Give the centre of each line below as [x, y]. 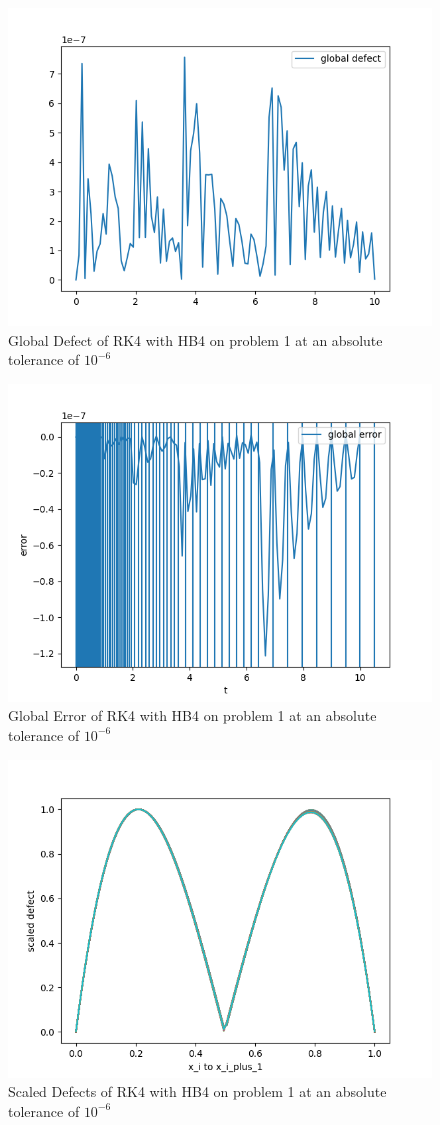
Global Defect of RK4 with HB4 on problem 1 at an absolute [195, 339]
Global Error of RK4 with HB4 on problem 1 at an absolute [192, 715]
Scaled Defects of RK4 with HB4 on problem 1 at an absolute [197, 1091]
